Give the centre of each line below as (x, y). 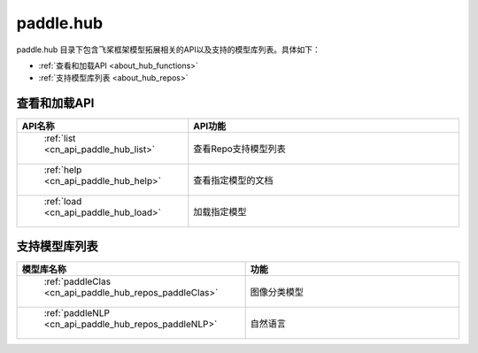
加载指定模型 (220, 212)
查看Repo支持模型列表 (240, 149)
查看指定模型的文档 (233, 180)
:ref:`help (63, 170)
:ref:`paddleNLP (77, 312)
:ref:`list (60, 139)
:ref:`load (63, 202)
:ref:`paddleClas (77, 281)
